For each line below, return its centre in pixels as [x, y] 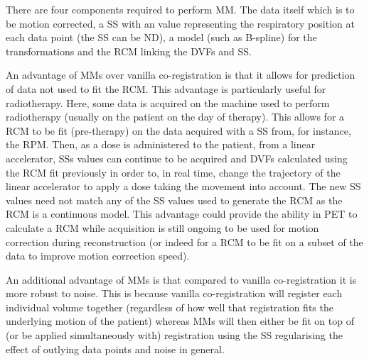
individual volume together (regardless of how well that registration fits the [170, 307]
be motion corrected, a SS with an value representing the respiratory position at [180, 23]
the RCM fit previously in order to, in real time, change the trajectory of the [173, 172]
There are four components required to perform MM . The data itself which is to [180, 9]
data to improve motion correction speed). [98, 256]
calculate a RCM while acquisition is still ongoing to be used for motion [162, 227]
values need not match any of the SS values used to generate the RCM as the [174, 200]
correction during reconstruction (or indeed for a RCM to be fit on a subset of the [184, 241]
